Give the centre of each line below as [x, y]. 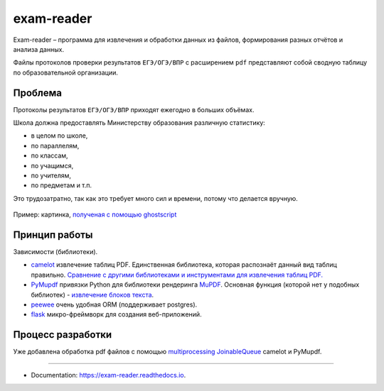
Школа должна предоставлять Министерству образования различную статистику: [139, 123]
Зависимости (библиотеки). [55, 252]
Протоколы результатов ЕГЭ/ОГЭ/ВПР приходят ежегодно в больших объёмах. [134, 109]
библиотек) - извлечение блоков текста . [92, 294]
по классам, [49, 155]
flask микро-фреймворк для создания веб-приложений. [116, 314]
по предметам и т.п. [62, 185]
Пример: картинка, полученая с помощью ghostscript [95, 215]
